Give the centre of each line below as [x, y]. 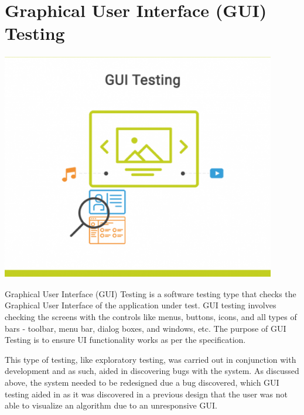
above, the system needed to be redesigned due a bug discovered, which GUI [142, 382]
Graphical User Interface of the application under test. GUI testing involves [141, 305]
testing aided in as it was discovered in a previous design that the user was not [146, 394]
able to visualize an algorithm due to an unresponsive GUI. [111, 405]
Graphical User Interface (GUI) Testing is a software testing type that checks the [151, 293]
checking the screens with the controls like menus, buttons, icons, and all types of [151, 317]
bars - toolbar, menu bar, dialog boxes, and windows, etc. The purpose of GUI [146, 328]
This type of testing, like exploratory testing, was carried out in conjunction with [151, 359]
